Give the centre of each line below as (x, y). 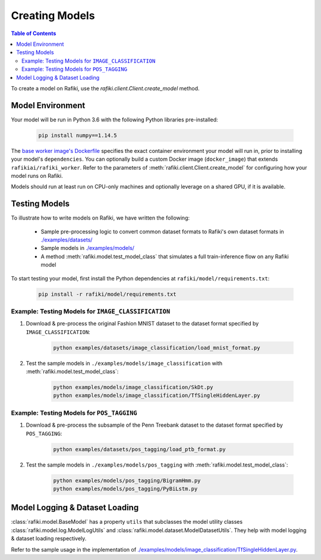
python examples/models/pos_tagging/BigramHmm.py (127, 480)
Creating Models (53, 15)
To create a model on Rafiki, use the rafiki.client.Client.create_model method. (105, 88)
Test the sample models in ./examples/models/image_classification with (124, 363)
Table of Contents (34, 33)
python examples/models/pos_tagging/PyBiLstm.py (125, 489)
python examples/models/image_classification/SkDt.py (133, 387)
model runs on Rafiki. (37, 176)
